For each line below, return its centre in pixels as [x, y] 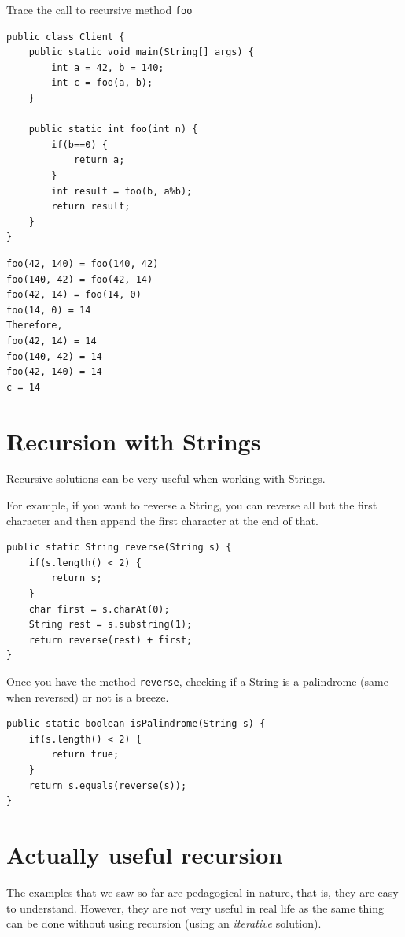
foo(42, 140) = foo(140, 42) [83, 263]
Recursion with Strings [134, 441]
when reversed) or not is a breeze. [88, 696]
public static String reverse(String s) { [119, 548]
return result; [91, 207]
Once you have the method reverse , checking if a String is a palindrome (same [197, 681]
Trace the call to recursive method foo [99, 9]
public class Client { [66, 37]
